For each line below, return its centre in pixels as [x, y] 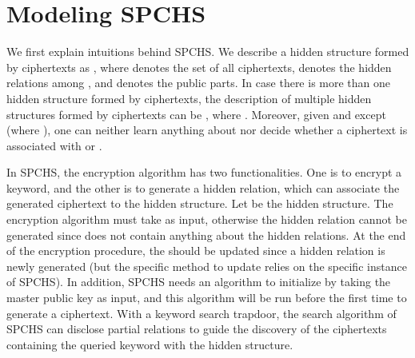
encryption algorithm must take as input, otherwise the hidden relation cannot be [207, 219]
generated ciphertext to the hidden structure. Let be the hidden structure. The [200, 203]
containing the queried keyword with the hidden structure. [150, 344]
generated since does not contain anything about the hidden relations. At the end [206, 235]
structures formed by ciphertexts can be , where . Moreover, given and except [196, 114]
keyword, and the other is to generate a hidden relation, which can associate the [203, 187]
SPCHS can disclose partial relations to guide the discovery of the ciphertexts [197, 329]
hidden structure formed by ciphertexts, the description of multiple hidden [189, 98]
